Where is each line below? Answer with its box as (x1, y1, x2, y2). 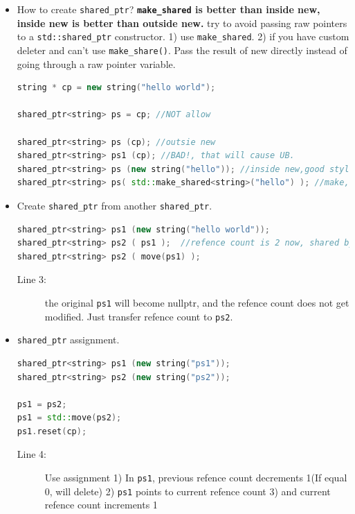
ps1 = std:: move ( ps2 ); (17, 413, 122, 423)
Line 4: (17, 447, 46, 461)
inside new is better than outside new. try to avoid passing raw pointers (17, 15, 347, 30)
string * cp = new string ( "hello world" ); (17, 83, 216, 93)
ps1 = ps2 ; (17, 399, 67, 409)
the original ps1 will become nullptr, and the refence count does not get (44, 295, 349, 309)
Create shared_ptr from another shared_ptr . (17, 198, 212, 212)
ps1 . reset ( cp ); (17, 426, 87, 436)
